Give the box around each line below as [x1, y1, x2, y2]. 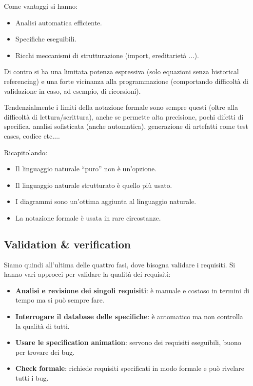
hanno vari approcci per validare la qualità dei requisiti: [4, 269, 171, 279]
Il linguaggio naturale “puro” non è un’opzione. [15, 163, 156, 174]
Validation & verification [4, 236, 131, 251]
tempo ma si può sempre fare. [15, 295, 105, 305]
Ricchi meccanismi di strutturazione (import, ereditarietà [15, 50, 187, 60]
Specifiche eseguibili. [15, 34, 77, 44]
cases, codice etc [4, 130, 53, 141]
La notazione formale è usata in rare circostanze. [15, 212, 161, 223]
